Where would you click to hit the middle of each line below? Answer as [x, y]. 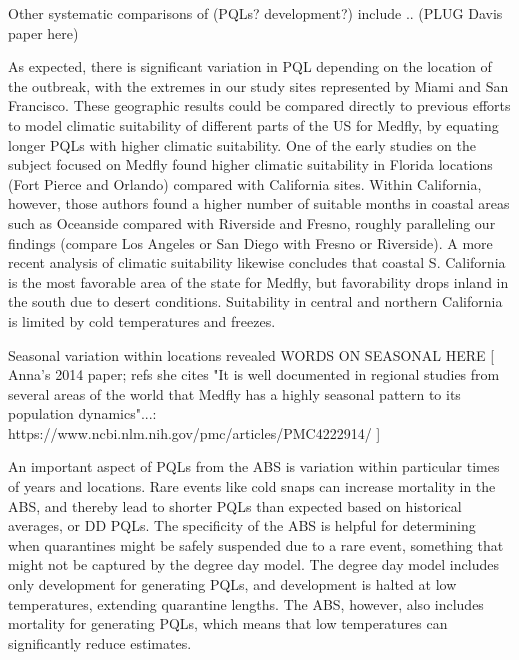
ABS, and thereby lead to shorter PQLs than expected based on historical [235, 505]
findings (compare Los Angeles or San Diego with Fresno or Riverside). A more [250, 242]
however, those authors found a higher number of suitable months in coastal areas [259, 203]
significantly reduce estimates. [100, 642]
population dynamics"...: [82, 413]
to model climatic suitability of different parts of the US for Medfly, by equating [253, 124]
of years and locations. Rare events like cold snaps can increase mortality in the [252, 486]
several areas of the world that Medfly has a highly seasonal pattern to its [234, 393]
